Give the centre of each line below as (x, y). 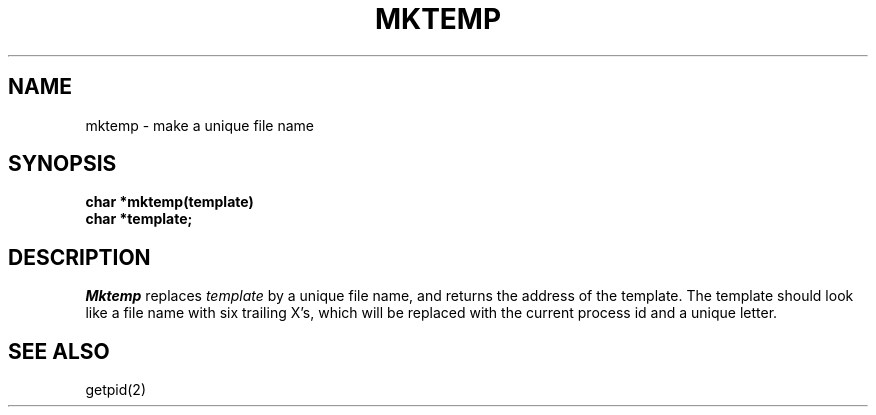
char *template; (139, 219)
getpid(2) (116, 390)
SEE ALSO (59, 351)
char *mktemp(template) (169, 202)
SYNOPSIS (62, 164)
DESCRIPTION (79, 257)
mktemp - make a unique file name (199, 125)
